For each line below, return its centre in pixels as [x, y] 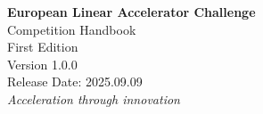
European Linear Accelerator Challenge [131, 12]
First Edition [43, 47]
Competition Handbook [72, 29]
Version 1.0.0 [42, 64]
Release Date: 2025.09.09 [75, 81]
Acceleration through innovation [94, 98]
